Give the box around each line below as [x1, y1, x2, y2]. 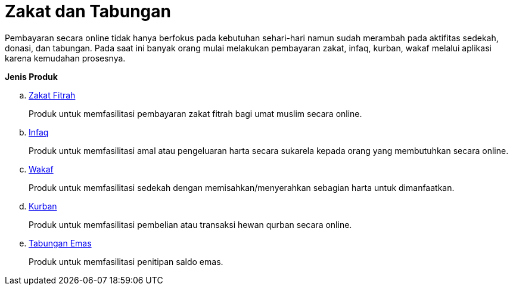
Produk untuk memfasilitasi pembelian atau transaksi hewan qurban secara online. [29, 219, 352, 230]
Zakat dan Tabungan [5, 1, 171, 21]
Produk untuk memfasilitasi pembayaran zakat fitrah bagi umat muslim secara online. [29, 108, 362, 119]
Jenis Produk [5, 71, 58, 82]
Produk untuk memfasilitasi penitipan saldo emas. [29, 256, 223, 267]
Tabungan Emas [29, 237, 92, 248]
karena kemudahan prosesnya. [5, 53, 126, 63]
